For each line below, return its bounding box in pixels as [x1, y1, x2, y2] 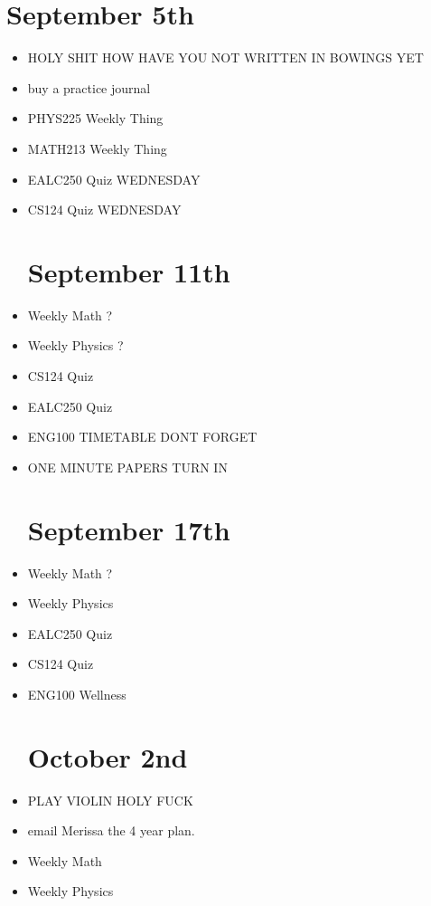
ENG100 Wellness [27, 684, 126, 703]
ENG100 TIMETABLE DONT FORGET [27, 427, 258, 446]
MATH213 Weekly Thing [27, 138, 167, 157]
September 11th [27, 253, 230, 290]
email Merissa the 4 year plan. [27, 821, 195, 840]
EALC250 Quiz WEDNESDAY [27, 169, 201, 188]
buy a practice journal [27, 78, 151, 97]
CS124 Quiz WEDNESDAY [27, 200, 182, 219]
